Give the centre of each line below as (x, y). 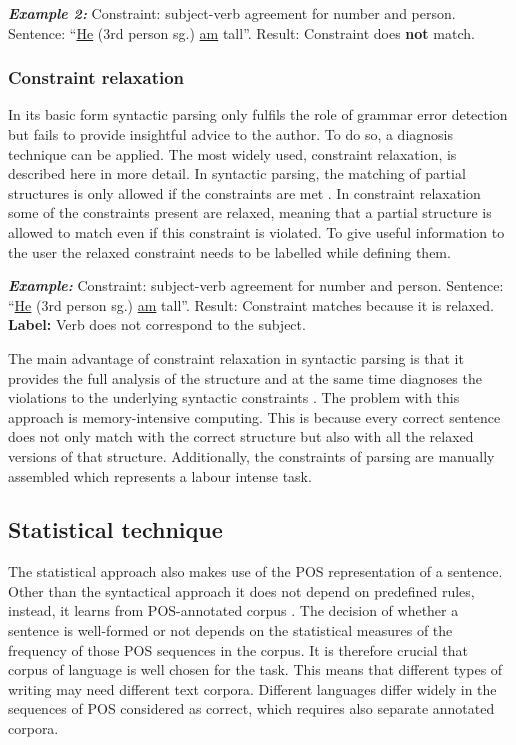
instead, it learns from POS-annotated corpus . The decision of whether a (233, 610)
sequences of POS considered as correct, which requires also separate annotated (251, 708)
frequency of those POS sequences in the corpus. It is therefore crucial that (238, 649)
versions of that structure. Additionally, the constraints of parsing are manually (251, 455)
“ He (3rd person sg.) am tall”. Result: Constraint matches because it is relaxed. (251, 304)
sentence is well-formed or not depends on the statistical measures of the (230, 630)
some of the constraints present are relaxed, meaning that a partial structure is (250, 212)
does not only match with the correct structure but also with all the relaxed (241, 436)
